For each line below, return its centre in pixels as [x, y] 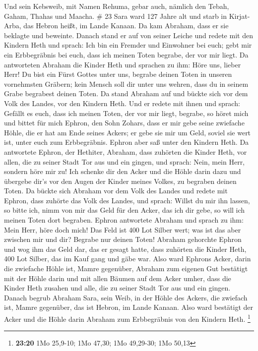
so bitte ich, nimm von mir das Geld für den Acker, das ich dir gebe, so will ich [125, 210]
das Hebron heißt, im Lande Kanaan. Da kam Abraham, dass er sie [126, 26]
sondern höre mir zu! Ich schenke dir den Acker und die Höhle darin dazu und [123, 171]
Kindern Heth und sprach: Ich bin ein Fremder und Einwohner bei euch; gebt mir [128, 45]
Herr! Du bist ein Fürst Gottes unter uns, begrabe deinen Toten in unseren [118, 74]
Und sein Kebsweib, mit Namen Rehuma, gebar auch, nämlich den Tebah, [117, 6]
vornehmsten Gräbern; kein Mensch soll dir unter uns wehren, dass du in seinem [126, 84]
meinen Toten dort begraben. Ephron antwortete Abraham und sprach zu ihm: [124, 220]
